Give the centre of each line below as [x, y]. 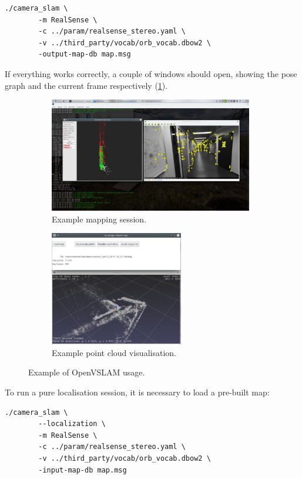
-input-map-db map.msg [83, 470]
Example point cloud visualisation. [114, 352]
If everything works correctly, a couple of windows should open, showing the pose [151, 73]
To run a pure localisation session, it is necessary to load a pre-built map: [137, 392]
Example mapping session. [99, 219]
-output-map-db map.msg [85, 54]
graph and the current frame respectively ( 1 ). [86, 85]
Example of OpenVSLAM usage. [87, 372]
